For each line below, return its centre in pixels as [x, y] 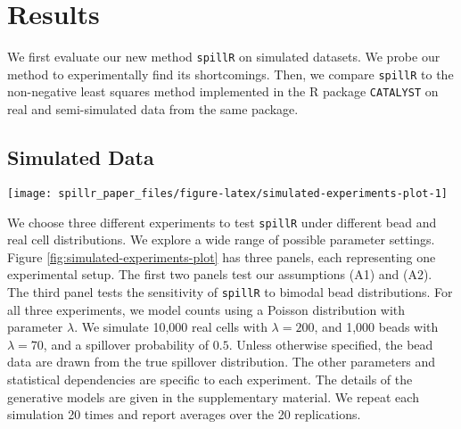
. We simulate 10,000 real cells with [171, 327]
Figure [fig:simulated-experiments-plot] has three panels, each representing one [222, 256]
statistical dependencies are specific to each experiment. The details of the [210, 379]
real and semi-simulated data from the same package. [153, 109]
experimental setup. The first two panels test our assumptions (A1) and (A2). [220, 274]
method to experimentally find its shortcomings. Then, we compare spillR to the [230, 74]
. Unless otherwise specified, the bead [331, 344]
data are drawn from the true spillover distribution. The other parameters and [222, 362]
